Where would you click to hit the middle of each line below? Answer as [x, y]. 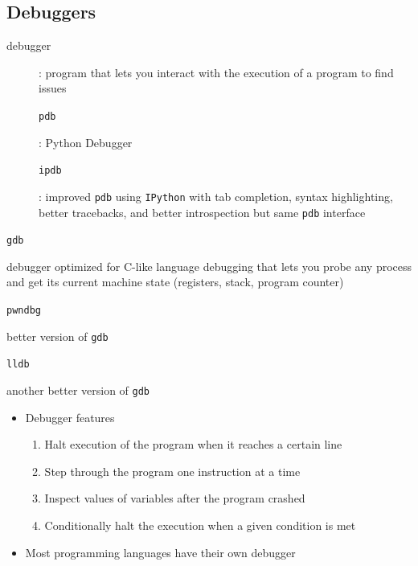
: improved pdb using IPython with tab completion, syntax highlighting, [216, 196]
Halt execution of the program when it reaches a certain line [193, 444]
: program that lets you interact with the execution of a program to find [216, 72]
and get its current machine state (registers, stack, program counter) [175, 282]
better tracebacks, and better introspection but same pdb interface [202, 212]
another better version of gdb [78, 390]
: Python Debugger [86, 142]
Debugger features [70, 417]
